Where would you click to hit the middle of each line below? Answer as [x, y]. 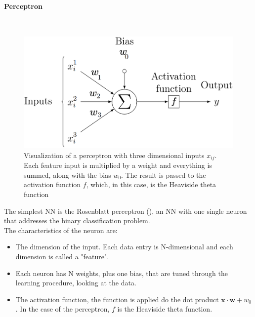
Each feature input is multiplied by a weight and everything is [118, 165]
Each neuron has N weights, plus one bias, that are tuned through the [122, 273]
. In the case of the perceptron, [63, 309]
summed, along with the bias [67, 175]
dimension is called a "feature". [62, 256]
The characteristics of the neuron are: [61, 230]
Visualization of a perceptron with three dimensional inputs [114, 155]
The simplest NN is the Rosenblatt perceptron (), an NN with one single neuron [126, 211]
